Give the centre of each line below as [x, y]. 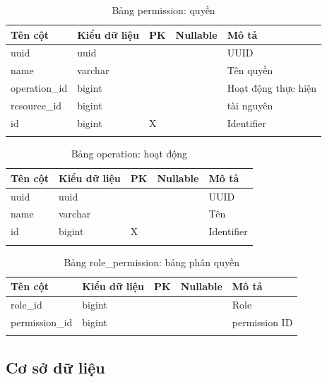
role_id [26, 305]
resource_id [36, 105]
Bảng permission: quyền [163, 10]
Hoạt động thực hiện [272, 88]
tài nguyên [250, 105]
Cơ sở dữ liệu [55, 367]
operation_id [39, 88]
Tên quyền [250, 70]
